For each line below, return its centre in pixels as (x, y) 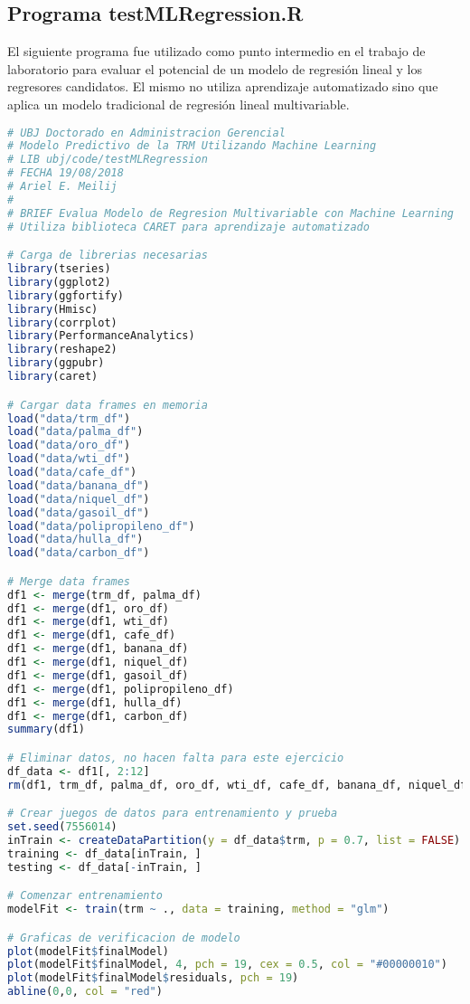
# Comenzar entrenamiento (85, 896)
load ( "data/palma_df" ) (75, 432)
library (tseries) (59, 269)
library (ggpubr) (56, 363)
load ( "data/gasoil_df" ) (79, 512)
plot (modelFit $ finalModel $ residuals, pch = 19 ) (153, 978)
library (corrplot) (62, 322)
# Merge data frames (69, 581)
